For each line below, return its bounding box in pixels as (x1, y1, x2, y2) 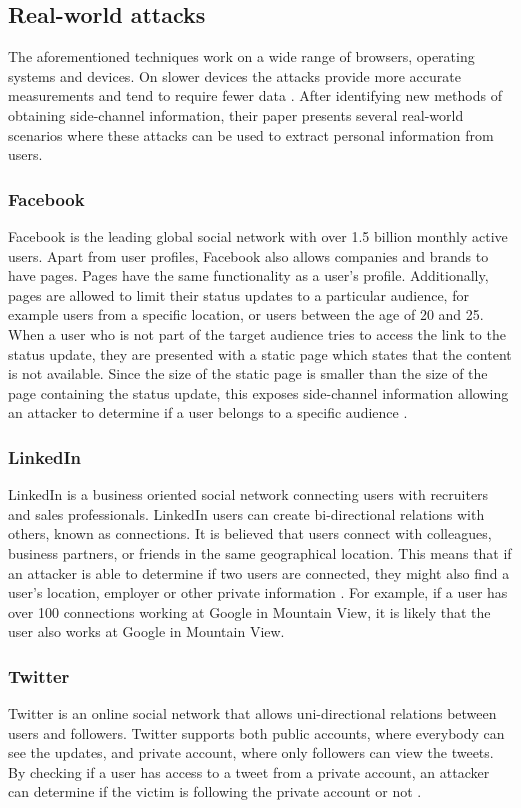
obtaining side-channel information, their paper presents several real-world (8, 104, 464, 125)
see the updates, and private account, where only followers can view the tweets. (8, 742, 494, 763)
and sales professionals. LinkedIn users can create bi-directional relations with (8, 503, 485, 524)
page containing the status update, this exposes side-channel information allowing (8, 382, 509, 403)
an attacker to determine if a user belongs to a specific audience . (8, 402, 408, 423)
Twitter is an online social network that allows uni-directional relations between (8, 703, 497, 724)
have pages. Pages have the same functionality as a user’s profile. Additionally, (8, 265, 489, 286)
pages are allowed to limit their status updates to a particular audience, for (8, 284, 469, 305)
